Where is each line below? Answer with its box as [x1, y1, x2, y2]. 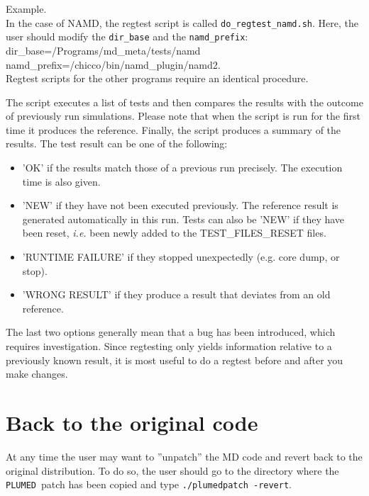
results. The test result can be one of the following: [6, 136, 228, 151]
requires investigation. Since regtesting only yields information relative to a [6, 339, 332, 353]
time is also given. [22, 174, 101, 188]
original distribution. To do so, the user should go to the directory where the [6, 463, 339, 478]
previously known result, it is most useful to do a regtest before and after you [6, 352, 343, 367]
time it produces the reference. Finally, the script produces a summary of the [6, 122, 341, 137]
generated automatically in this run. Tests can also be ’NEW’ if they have [22, 211, 345, 226]
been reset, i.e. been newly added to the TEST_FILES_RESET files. [22, 225, 326, 240]
